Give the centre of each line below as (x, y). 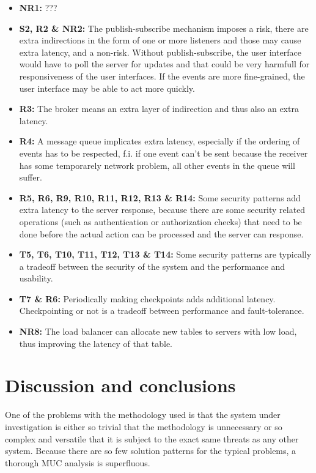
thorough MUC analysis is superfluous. (78, 462)
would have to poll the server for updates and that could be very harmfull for (164, 64)
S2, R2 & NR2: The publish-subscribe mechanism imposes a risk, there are (164, 28)
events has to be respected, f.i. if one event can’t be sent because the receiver (164, 153)
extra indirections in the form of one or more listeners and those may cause (160, 40)
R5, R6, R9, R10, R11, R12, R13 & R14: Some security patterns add (160, 197)
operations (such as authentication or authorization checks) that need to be (160, 221)
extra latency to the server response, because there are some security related (162, 210)
